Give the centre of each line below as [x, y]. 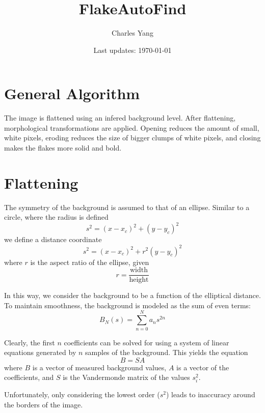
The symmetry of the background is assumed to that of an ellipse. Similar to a [127, 207]
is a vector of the [203, 367]
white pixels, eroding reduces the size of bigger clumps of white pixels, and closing [132, 138]
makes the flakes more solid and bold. [63, 148]
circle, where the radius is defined [56, 217]
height [139, 280]
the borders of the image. [44, 405]
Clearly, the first [30, 342]
